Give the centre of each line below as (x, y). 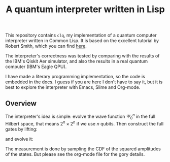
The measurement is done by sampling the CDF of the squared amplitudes (83, 149)
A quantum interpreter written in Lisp (85, 9)
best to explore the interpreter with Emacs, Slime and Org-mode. (73, 87)
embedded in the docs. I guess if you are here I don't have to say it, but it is (84, 82)
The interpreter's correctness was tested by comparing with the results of (82, 56)
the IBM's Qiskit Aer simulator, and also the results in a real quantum (77, 61)
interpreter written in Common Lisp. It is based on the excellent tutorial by (82, 41)
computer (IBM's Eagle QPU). (36, 67)
